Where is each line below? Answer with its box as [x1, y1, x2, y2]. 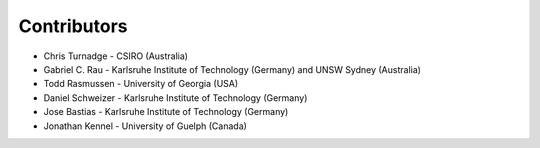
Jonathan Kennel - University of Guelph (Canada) [43, 120, 247, 132]
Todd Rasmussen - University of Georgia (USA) [43, 78, 239, 90]
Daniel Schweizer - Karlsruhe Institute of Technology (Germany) [43, 91, 308, 104]
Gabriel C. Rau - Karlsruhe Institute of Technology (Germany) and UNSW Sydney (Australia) [43, 63, 422, 75]
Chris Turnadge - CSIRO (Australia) [43, 50, 189, 62]
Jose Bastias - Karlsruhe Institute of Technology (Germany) [43, 106, 289, 118]
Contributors [18, 15, 129, 37]
